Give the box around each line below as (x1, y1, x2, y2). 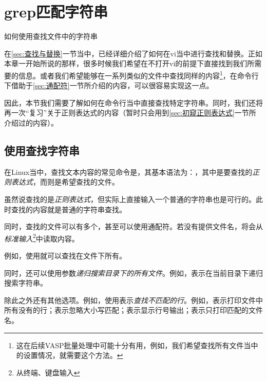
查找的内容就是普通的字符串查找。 (11, 204, 126, 214)
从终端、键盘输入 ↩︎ (16, 367, 80, 377)
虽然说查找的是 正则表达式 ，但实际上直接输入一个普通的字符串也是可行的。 (4, 193, 256, 204)
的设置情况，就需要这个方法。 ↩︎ (16, 350, 123, 360)
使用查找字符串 (4, 142, 80, 158)
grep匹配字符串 (4, 1, 108, 22)
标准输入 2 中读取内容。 (4, 231, 79, 244)
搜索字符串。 (4, 277, 47, 288)
